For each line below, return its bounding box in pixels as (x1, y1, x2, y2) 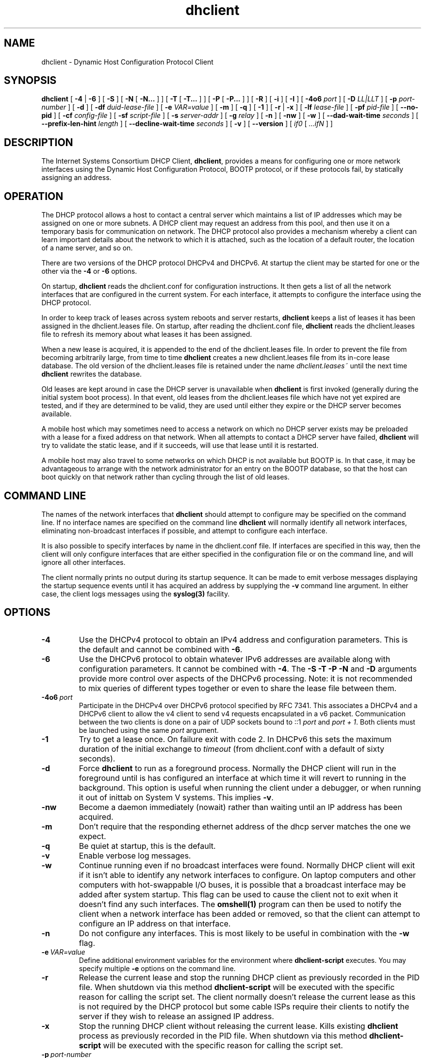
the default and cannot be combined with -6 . (79, 644, 243, 654)
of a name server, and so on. (41, 244, 133, 252)
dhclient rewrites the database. (41, 370, 142, 379)
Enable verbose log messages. (79, 850, 191, 860)
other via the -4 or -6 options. (41, 267, 137, 276)
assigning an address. (41, 173, 112, 182)
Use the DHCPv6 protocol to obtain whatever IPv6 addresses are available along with (79, 654, 391, 664)
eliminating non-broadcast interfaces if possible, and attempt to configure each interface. (41, 526, 327, 535)
